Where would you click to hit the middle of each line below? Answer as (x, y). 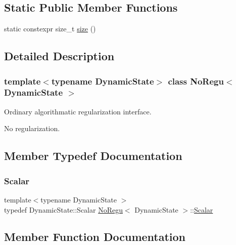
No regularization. (32, 128)
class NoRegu (196, 81)
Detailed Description (59, 56)
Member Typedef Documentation (93, 156)
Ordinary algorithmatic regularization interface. (78, 111)
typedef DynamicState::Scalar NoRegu (63, 209)
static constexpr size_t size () (50, 29)
